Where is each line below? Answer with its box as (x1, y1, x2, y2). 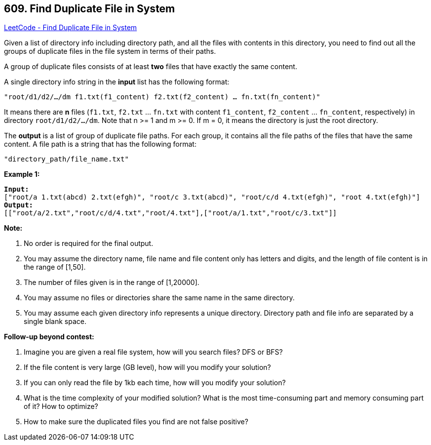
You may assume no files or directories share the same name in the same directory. (24, 293, 295, 302)
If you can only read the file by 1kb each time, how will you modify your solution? (24, 378, 286, 387)
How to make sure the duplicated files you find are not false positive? (24, 417, 248, 426)
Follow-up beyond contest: (4, 332, 94, 341)
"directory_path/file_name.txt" (4, 155, 129, 163)
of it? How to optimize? (24, 402, 98, 411)
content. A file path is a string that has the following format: (4, 140, 196, 149)
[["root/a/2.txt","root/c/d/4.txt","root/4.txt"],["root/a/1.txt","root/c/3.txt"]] (4, 209, 337, 217)
